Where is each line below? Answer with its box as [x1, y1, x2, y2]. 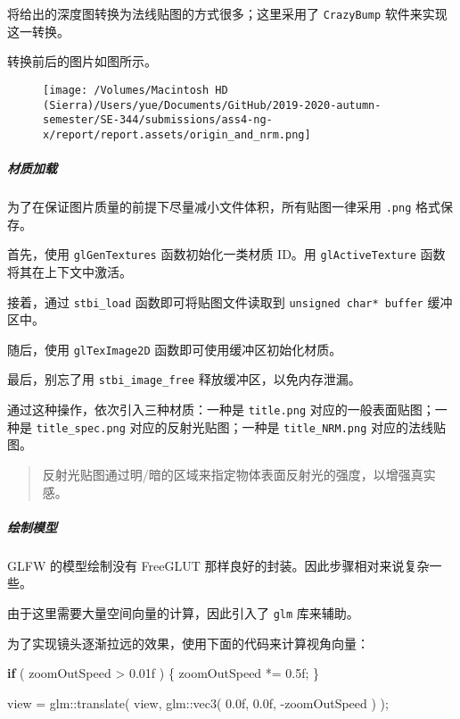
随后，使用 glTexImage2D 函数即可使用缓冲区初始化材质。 [7, 339, 342, 358]
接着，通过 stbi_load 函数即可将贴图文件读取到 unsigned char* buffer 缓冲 [7, 292, 453, 311]
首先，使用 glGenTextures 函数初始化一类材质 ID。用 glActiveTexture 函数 [7, 245, 446, 263]
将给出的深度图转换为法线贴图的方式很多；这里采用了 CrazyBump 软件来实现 [7, 4, 448, 22]
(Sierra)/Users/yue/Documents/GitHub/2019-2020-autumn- [43, 98, 382, 112]
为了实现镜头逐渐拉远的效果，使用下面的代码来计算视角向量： [7, 633, 369, 652]
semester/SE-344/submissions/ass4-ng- [43, 113, 273, 127]
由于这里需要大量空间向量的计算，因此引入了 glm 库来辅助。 [7, 603, 359, 622]
